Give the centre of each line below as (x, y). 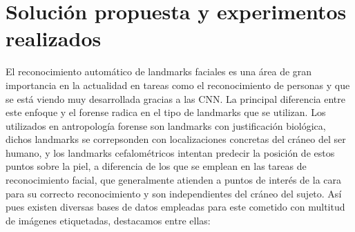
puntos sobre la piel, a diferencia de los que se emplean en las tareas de (156, 166)
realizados (54, 38)
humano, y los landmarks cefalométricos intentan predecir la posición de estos (170, 152)
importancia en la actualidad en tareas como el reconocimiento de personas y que (178, 85)
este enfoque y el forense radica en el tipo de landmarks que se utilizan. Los (166, 112)
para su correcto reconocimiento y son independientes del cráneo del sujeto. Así (174, 193)
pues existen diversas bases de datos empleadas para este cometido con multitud (175, 207)
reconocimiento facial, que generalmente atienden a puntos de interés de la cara (173, 180)
